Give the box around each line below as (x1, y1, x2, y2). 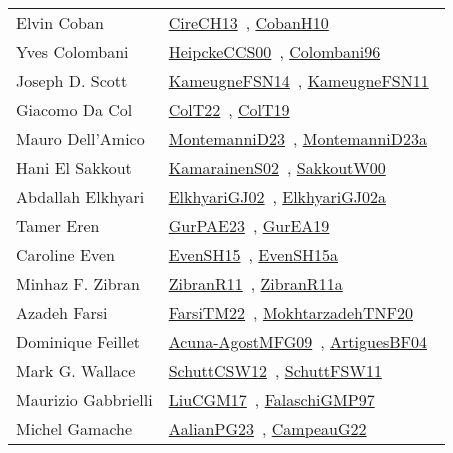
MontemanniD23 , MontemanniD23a (168, 127, 427, 150)
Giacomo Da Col (16, 98, 133, 121)
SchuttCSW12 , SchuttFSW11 (168, 359, 382, 382)
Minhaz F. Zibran (16, 272, 140, 295)
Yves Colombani (16, 40, 129, 63)
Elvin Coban (16, 11, 104, 34)
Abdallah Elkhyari (16, 185, 145, 208)
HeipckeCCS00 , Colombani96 (168, 40, 381, 63)
